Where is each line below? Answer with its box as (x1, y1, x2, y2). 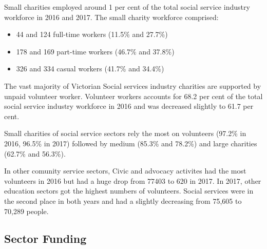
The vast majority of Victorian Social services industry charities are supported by (4, 80, 261, 91)
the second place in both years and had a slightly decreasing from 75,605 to (4, 195, 242, 206)
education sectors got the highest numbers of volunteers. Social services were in (4, 185, 254, 196)
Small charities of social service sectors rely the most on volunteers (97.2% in (4, 128, 246, 139)
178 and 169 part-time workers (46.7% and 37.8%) (16, 46, 175, 56)
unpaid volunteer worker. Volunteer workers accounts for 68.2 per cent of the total (4, 90, 263, 101)
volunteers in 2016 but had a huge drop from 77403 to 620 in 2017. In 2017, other (4, 175, 261, 186)
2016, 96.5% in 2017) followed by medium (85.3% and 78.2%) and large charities (4, 138, 257, 148)
